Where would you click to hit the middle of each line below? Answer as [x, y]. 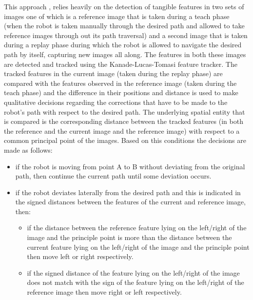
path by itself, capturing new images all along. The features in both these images [125, 54]
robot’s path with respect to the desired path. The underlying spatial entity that [125, 111]
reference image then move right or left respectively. [104, 292]
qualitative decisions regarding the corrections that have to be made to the [116, 102]
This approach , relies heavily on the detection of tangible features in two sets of [124, 6]
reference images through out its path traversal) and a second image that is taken [126, 35]
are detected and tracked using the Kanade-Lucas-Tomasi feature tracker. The [121, 64]
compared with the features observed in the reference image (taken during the [120, 83]
